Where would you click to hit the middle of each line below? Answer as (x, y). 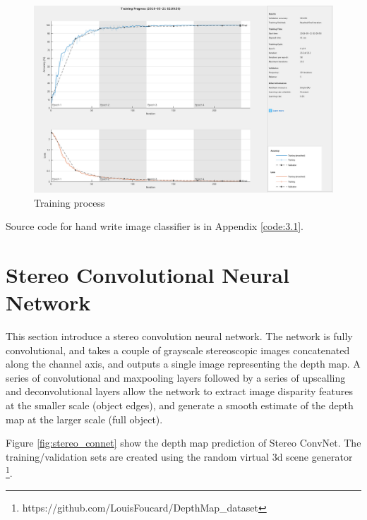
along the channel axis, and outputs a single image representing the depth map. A (183, 364)
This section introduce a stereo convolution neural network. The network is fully (179, 336)
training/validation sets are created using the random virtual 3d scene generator (179, 456)
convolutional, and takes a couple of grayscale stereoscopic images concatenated (178, 350)
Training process (70, 202)
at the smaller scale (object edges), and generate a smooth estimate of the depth (180, 405)
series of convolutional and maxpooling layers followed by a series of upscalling (176, 377)
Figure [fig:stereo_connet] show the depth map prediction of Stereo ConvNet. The (183, 443)
